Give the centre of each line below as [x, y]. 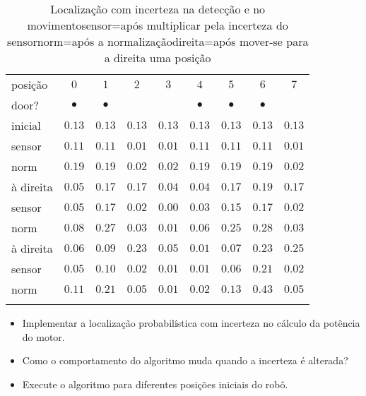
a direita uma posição [158, 58]
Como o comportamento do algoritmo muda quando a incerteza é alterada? [185, 360]
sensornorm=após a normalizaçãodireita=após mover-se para [158, 41]
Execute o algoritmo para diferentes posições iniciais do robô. [155, 384]
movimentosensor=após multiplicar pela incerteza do [158, 25]
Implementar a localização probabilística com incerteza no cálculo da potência [191, 323]
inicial [26, 125]
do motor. [43, 336]
